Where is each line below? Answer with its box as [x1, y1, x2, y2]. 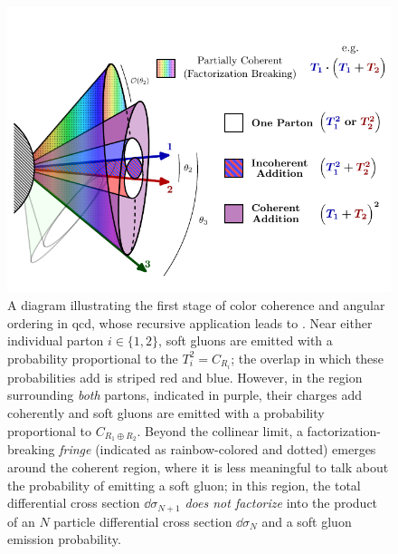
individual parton [7, 331, 104, 350]
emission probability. [7, 530, 121, 549]
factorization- [307, 421, 381, 440]
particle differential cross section [53, 511, 232, 530]
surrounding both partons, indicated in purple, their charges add [7, 385, 362, 404]
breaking [7, 440, 55, 459]
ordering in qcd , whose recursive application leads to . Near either [7, 313, 373, 332]
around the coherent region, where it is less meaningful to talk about [7, 458, 389, 477]
